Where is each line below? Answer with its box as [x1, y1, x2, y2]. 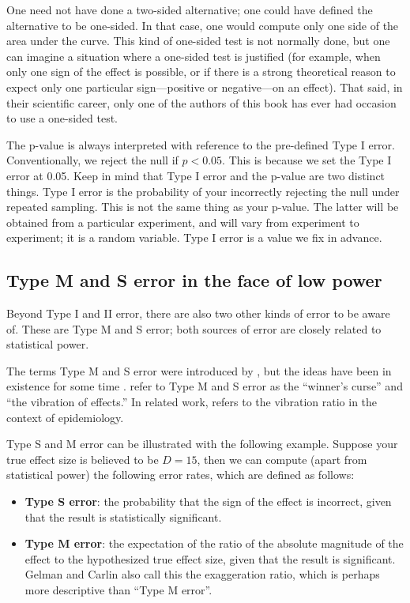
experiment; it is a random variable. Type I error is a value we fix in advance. [6, 229, 382, 246]
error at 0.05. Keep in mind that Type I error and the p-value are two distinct [6, 167, 386, 183]
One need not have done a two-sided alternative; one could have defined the [6, 2, 373, 17]
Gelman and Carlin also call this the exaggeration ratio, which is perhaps [24, 566, 380, 582]
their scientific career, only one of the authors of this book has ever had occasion [6, 94, 397, 111]
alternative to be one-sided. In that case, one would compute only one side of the [6, 17, 399, 33]
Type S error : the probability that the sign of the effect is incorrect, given [24, 493, 392, 510]
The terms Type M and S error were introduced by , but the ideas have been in [6, 362, 392, 379]
